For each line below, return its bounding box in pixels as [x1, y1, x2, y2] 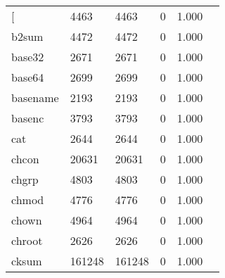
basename [11, 89, 59, 106]
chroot [11, 232, 43, 248]
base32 [11, 49, 44, 65]
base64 [11, 69, 44, 85]
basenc [11, 110, 44, 126]
